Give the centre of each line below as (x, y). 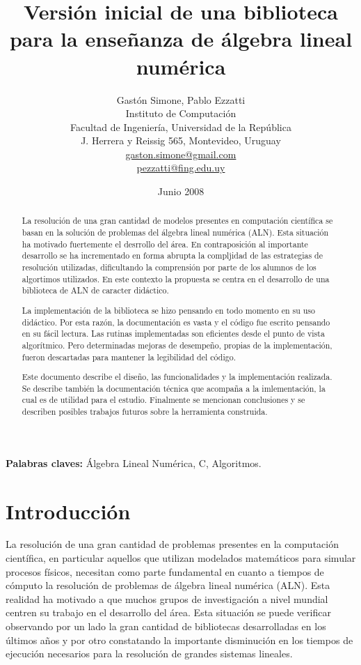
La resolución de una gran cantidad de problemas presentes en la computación (172, 544)
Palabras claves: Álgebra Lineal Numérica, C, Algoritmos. (134, 463)
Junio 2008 (181, 191)
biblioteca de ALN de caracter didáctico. (95, 290)
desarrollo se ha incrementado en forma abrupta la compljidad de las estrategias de (173, 255)
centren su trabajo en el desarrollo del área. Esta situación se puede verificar (168, 612)
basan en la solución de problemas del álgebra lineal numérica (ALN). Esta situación (175, 232)
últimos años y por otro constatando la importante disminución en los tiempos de (179, 640)
